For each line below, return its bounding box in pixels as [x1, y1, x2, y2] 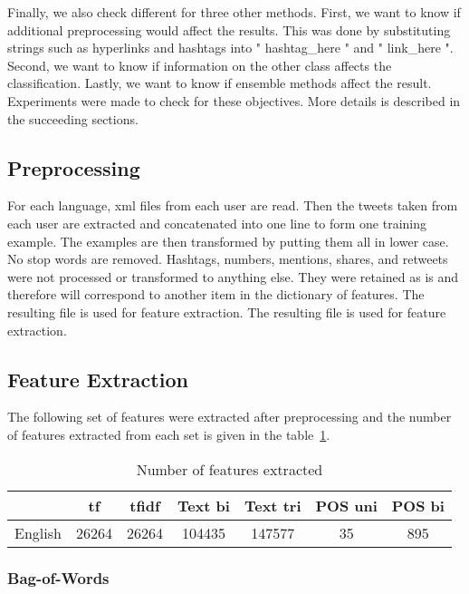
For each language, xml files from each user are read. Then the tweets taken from [7, 196, 458, 215]
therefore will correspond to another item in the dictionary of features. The [7, 285, 425, 304]
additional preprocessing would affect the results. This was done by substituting [7, 20, 451, 39]
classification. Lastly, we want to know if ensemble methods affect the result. [7, 73, 432, 93]
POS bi [391, 494, 445, 516]
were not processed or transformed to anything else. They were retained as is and [7, 267, 459, 286]
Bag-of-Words [7, 567, 110, 589]
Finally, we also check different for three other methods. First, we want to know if [7, 3, 461, 21]
